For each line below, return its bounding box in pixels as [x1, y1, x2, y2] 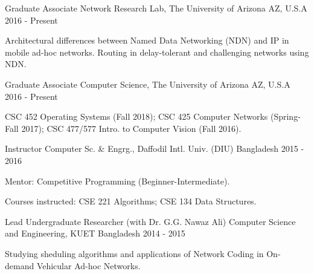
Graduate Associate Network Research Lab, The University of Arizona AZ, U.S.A [5, 2, 307, 14]
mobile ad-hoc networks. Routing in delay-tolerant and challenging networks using [5, 45, 309, 58]
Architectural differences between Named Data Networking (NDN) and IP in [5, 34, 289, 47]
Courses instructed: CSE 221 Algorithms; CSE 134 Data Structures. [5, 195, 257, 207]
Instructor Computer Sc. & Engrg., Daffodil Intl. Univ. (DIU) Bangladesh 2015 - [5, 142, 304, 155]
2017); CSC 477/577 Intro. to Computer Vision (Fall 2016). [21, 122, 242, 134]
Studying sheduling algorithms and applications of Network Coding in [5, 247, 264, 259]
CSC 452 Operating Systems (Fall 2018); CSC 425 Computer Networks [5, 110, 268, 123]
